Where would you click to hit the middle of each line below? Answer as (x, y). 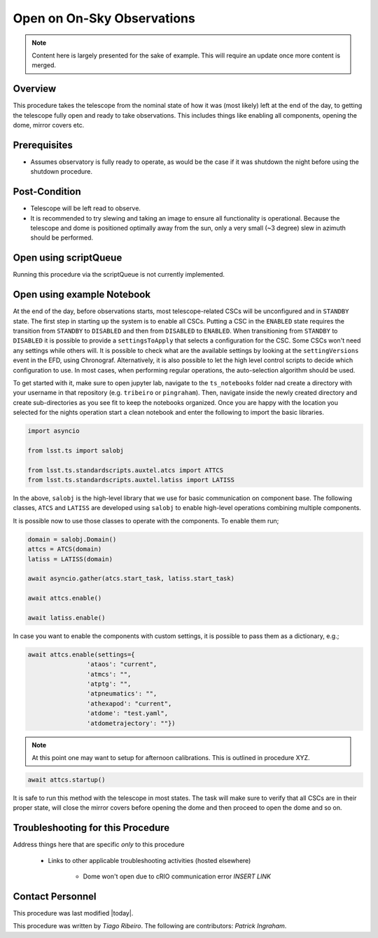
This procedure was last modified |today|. (73, 913)
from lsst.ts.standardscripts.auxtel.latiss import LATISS (131, 480)
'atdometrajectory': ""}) (131, 723)
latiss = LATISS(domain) (70, 559)
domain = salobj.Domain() (72, 539)
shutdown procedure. (62, 172)
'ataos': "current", (122, 664)
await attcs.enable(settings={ (82, 654)
